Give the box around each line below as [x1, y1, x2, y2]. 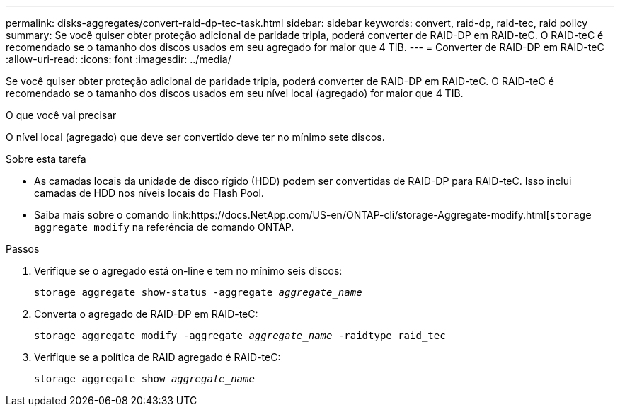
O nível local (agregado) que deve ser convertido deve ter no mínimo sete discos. [6, 131, 385, 143]
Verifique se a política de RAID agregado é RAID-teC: [34, 351, 281, 363]
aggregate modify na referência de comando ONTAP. [34, 221, 294, 233]
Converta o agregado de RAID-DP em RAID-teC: [34, 308, 258, 320]
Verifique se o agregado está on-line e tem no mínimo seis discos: [34, 265, 343, 277]
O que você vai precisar [6, 109, 117, 121]
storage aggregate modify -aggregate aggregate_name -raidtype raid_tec [34, 330, 446, 341]
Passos [6, 243, 40, 255]
